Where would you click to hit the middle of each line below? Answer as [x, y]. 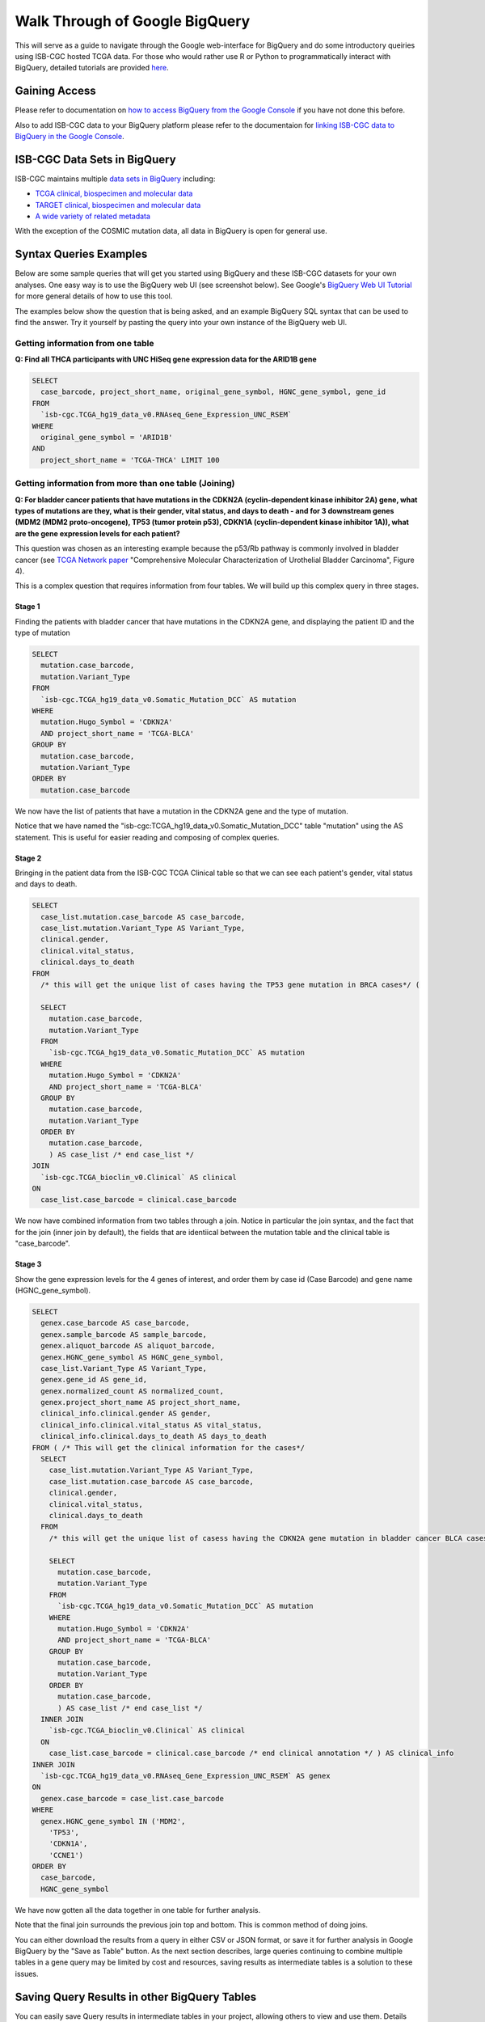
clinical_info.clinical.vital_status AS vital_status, [152, 1425]
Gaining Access [55, 91]
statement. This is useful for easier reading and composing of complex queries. [147, 837]
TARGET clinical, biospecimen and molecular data [118, 205]
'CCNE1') [66, 1855]
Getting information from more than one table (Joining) [125, 484]
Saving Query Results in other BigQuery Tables [136, 1997]
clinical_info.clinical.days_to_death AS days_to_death [154, 1436]
